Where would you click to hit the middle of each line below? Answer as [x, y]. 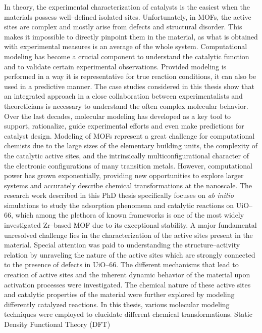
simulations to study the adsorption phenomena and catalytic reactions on [119, 205]
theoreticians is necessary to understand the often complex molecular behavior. [126, 106]
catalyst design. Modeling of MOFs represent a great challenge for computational [129, 135]
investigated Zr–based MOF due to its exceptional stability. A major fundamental [130, 225]
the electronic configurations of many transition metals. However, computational [128, 165]
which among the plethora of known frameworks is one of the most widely [130, 215]
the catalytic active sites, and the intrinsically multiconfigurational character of [126, 155]
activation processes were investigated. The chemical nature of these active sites [127, 284]
